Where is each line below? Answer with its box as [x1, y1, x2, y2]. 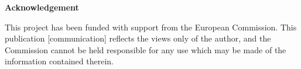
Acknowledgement [5, 1, 79, 13]
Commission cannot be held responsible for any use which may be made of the [5, 43, 286, 56]
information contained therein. [5, 55, 114, 67]
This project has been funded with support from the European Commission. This [5, 20, 297, 33]
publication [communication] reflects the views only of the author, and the [5, 32, 271, 44]
